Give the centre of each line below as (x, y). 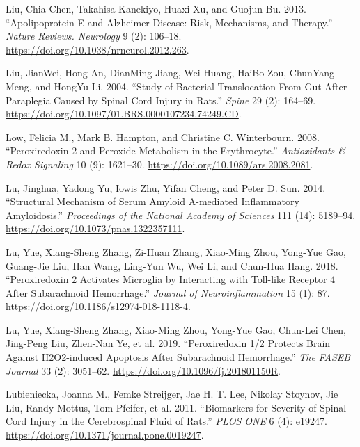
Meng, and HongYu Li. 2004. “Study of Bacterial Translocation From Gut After (177, 86)
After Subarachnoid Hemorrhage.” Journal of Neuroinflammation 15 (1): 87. (168, 292)
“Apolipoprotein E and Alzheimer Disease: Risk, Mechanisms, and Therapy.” (169, 22)
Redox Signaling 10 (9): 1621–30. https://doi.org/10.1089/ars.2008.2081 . (159, 164)
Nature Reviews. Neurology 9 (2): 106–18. (94, 36)
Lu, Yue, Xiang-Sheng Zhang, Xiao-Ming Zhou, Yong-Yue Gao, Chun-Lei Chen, (176, 329)
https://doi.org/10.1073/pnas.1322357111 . (95, 228)
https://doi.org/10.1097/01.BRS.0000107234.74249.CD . (124, 114)
